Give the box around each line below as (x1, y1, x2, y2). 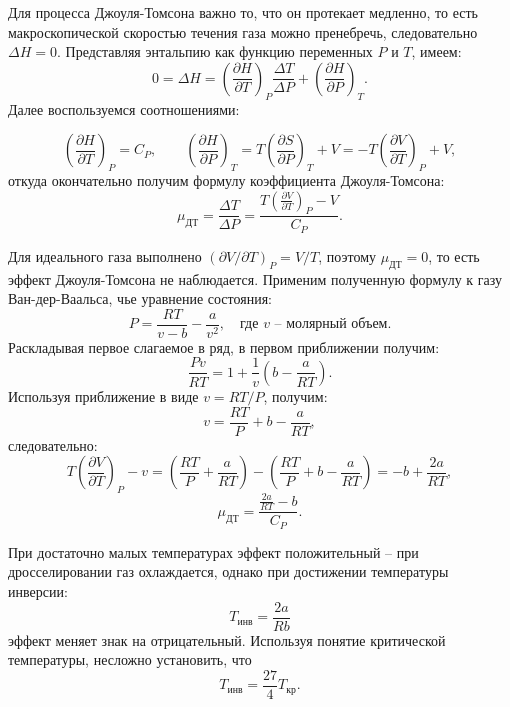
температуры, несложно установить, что (8, 649, 252, 670)
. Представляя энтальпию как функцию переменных (56, 41, 373, 62)
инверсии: (8, 581, 68, 602)
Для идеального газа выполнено (8, 245, 202, 266)
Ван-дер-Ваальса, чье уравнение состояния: (8, 288, 273, 309)
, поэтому (318, 245, 376, 266)
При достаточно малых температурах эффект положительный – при (8, 541, 419, 562)
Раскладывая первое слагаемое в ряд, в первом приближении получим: (8, 336, 440, 357)
